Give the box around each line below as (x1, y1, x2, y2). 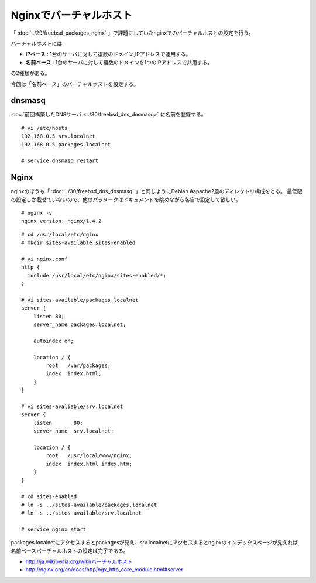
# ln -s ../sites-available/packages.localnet (21, 501, 157, 508)
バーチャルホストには (11, 40, 63, 47)
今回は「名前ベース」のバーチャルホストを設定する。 (11, 80, 139, 87)
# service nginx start (21, 526, 87, 533)
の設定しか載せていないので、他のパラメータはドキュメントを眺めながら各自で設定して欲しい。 (11, 196, 241, 203)
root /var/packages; (46, 362, 111, 369)
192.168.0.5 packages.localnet (21, 141, 111, 148)
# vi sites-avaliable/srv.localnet (21, 403, 123, 410)
